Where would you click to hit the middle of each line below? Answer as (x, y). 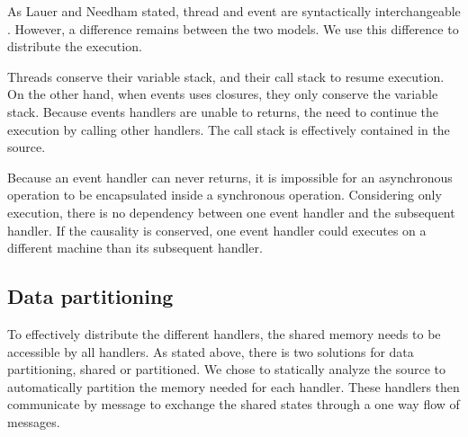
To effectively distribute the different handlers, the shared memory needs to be (224, 333)
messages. (34, 421)
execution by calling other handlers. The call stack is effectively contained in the (229, 129)
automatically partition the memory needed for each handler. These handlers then (234, 386)
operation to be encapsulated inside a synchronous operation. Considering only (225, 195)
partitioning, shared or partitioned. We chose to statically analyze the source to (227, 369)
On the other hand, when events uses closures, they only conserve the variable (223, 94)
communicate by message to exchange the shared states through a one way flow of (234, 404)
